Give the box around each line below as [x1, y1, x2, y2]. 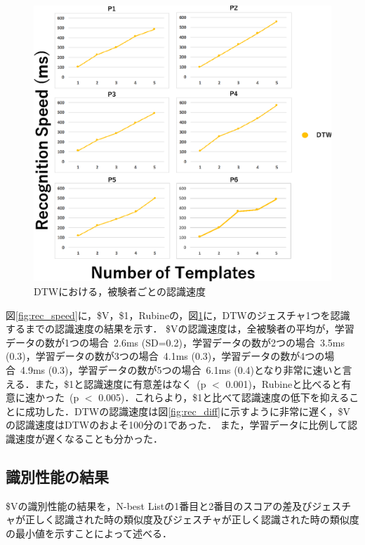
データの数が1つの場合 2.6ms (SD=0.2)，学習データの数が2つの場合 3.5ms [6, 335, 345, 349]
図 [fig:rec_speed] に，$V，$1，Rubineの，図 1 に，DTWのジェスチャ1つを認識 [6, 307, 350, 322]
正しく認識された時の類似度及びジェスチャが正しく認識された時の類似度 [25, 512, 359, 527]
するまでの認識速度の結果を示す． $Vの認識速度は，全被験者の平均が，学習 [6, 321, 354, 336]
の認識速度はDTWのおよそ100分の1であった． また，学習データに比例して [6, 417, 348, 432]
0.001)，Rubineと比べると [225, 376, 342, 391]
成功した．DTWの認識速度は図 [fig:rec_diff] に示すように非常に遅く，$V [25, 403, 351, 418]
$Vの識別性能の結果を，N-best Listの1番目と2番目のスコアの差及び [6, 498, 312, 513]
